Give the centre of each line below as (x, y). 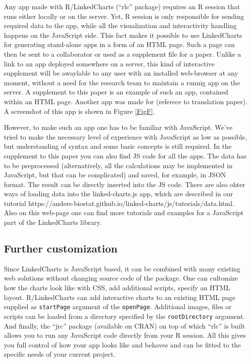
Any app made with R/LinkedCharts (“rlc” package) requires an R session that (122, 6)
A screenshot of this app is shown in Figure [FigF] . (79, 111)
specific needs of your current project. (60, 354)
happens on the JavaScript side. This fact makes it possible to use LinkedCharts (123, 35)
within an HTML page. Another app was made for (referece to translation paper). (126, 101)
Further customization (61, 248)
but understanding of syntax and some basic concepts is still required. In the (118, 146)
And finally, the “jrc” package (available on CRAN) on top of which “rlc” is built (125, 325)
